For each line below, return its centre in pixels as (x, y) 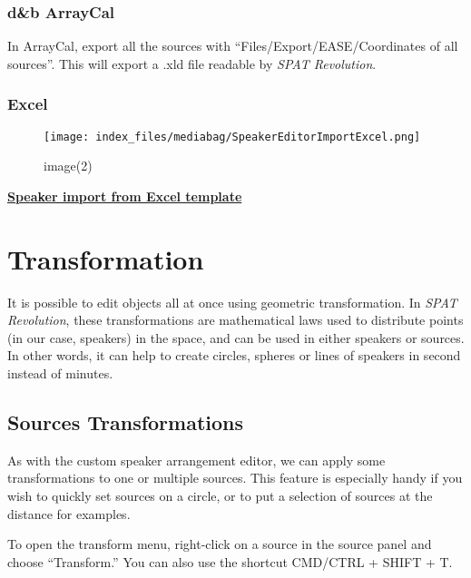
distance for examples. (69, 513)
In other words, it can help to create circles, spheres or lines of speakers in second (234, 355)
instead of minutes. (60, 372)
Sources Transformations (126, 421)
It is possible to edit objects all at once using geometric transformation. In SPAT (232, 302)
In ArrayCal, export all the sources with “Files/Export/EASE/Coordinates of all (233, 46)
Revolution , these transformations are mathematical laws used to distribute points (235, 320)
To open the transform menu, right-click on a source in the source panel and (220, 544)
